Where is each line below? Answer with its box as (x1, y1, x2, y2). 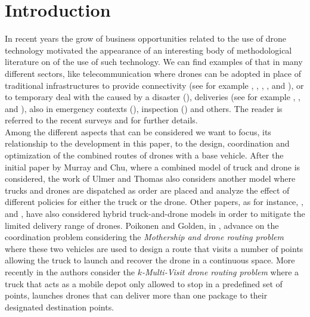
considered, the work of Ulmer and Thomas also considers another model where (5, 172, 296, 185)
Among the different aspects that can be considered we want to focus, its (5, 125, 271, 138)
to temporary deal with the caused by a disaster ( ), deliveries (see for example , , (5, 91, 301, 103)
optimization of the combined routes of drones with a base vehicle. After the (5, 149, 284, 161)
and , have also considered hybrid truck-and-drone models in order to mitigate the (5, 207, 305, 220)
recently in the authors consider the (5, 266, 135, 278)
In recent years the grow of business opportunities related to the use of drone (5, 32, 287, 45)
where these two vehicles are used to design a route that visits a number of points (5, 242, 303, 254)
